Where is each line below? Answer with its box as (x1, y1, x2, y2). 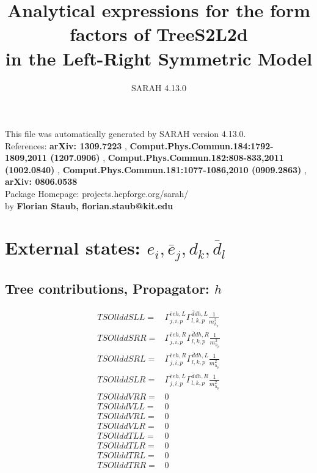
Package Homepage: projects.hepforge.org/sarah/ (5, 187, 189, 200)
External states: (5, 235, 140, 260)
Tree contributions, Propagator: (5, 278, 210, 297)
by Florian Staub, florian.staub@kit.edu (5, 199, 173, 212)
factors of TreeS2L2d (70, 21, 248, 47)
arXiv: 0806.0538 (5, 175, 78, 188)
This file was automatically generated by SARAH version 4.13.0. (5, 127, 246, 140)
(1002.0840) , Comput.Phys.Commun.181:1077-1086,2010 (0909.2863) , (5, 163, 307, 176)
